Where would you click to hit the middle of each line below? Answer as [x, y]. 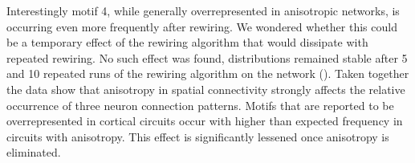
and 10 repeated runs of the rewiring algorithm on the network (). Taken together [208, 73]
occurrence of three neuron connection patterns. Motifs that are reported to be [200, 105]
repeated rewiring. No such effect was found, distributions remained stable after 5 [207, 57]
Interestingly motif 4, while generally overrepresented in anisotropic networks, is [203, 10]
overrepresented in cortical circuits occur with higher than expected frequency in [205, 121]
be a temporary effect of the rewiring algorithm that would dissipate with [187, 42]
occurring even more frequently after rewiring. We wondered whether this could [202, 26]
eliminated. [34, 152]
